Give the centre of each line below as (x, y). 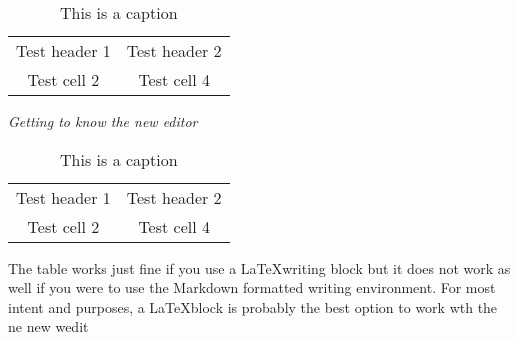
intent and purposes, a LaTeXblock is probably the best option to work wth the (253, 306)
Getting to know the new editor (103, 121)
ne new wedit (48, 326)
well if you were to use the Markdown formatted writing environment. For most (252, 287)
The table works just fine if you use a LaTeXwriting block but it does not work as (259, 267)
